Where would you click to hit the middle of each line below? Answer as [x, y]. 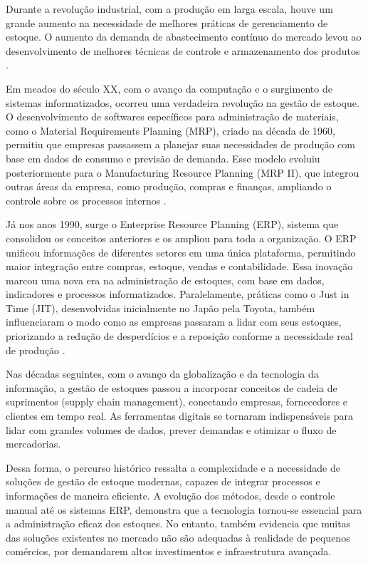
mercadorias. [33, 444]
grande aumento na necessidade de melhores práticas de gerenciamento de [167, 22]
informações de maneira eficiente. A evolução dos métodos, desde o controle [170, 495]
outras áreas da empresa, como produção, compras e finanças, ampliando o [169, 186]
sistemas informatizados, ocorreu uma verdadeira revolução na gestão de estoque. [183, 102]
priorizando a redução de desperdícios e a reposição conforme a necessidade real [179, 336]
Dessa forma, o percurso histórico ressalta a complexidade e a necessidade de [173, 467]
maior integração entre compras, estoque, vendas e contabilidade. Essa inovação [179, 266]
